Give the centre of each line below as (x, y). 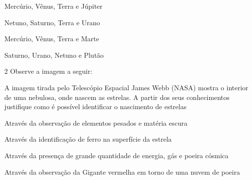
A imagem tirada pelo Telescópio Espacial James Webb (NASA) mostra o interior (126, 87)
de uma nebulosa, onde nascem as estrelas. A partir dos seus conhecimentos (117, 97)
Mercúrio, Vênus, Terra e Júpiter (54, 6)
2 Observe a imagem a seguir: (48, 71)
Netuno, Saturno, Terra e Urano (52, 22)
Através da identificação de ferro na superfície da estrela (88, 139)
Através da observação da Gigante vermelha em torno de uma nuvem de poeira (122, 172)
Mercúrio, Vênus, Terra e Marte (52, 39)
